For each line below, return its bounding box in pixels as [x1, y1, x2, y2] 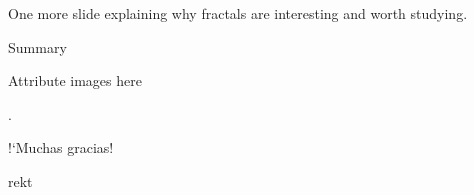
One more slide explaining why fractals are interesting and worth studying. [8, 3, 468, 23]
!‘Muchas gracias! [8, 137, 114, 158]
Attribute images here [8, 70, 142, 91]
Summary [8, 36, 67, 57]
